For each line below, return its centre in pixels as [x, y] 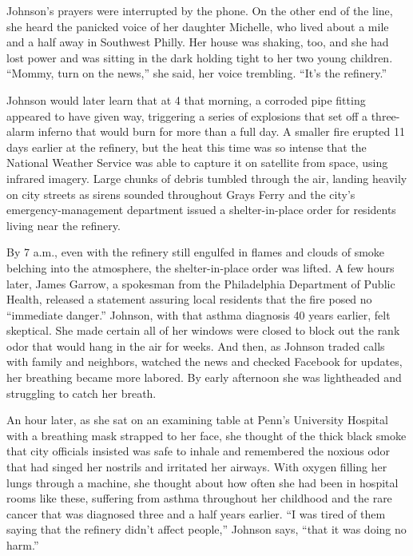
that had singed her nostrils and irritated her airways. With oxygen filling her [197, 467]
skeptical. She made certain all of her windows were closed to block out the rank [203, 330]
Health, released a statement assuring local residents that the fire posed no [189, 299]
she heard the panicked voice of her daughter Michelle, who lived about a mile [198, 26]
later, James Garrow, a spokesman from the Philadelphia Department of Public [201, 283]
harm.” [23, 545]
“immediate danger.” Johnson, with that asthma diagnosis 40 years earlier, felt [199, 314]
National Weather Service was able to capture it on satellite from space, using [197, 163]
